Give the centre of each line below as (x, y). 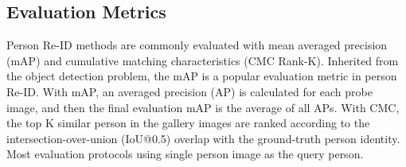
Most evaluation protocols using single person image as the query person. (185, 154)
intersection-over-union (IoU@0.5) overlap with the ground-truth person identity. (203, 138)
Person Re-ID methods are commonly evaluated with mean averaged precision (197, 45)
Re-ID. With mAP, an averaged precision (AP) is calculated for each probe (189, 91)
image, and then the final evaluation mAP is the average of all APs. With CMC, (203, 107)
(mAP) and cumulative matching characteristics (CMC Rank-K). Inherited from (203, 60)
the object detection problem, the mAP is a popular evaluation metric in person (202, 76)
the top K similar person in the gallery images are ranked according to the (188, 123)
